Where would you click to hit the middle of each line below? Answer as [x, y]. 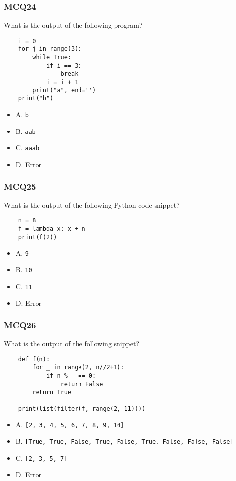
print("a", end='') [64, 90]
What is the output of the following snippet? [72, 343]
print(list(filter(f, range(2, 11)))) [82, 409]
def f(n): [34, 359]
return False [82, 384]
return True [52, 392]
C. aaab [27, 148]
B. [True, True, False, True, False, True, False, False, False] [124, 441]
